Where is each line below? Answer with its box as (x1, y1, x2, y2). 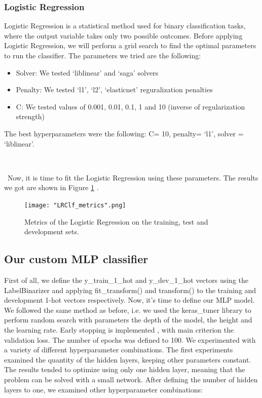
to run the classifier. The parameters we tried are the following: (4, 50, 201, 60)
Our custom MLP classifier (4, 251, 148, 267)
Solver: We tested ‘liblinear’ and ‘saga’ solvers (16, 67, 159, 78)
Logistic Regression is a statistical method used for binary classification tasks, (4, 20, 246, 31)
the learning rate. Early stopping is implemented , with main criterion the (4, 324, 234, 335)
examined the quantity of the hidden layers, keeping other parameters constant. (4, 354, 251, 365)
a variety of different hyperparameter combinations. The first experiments (4, 344, 233, 355)
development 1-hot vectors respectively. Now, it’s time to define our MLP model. (4, 295, 255, 305)
